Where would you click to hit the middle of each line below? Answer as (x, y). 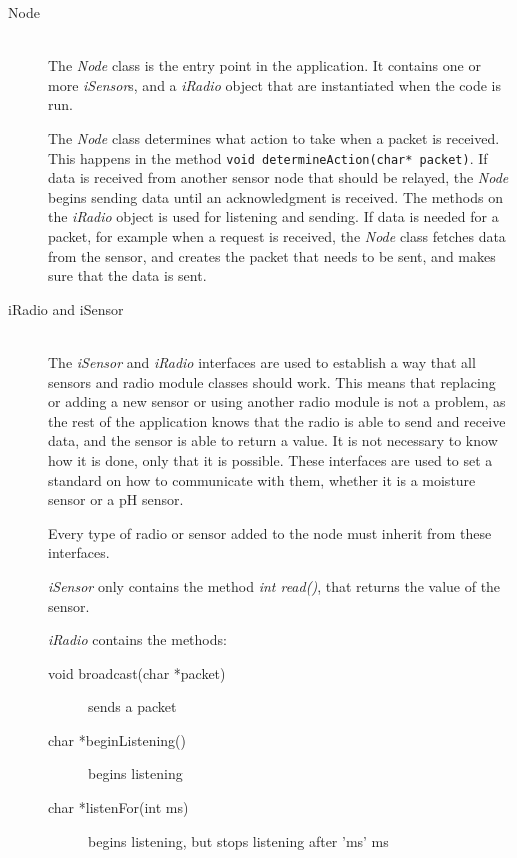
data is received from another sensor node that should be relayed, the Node (278, 177)
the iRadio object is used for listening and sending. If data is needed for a (273, 216)
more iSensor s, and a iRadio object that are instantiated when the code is (275, 84)
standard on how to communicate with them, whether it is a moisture (262, 479)
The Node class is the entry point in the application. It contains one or (264, 65)
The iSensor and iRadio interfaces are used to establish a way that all (262, 361)
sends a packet (132, 706)
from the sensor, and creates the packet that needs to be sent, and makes (272, 255)
